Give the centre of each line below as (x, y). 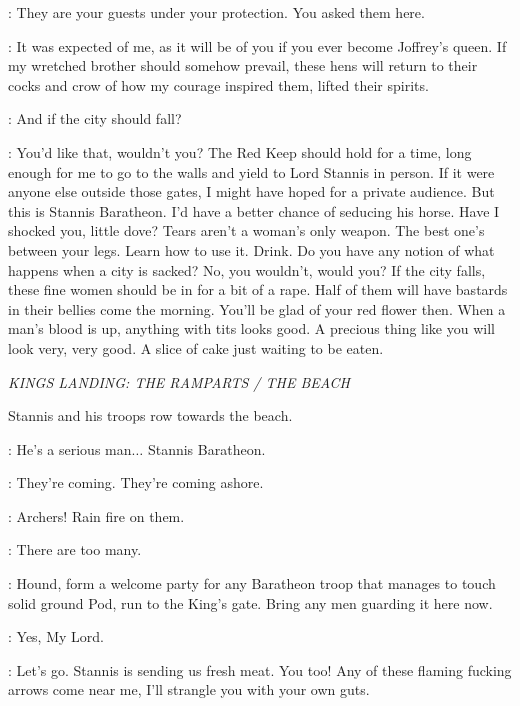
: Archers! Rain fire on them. (96, 515)
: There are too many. (75, 549)
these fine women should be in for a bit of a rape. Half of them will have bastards (258, 289)
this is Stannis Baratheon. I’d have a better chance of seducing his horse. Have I (254, 210)
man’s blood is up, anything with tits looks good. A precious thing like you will (251, 328)
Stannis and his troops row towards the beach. (150, 415)
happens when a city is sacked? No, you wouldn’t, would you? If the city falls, (247, 269)
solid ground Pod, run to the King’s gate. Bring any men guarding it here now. (250, 602)
